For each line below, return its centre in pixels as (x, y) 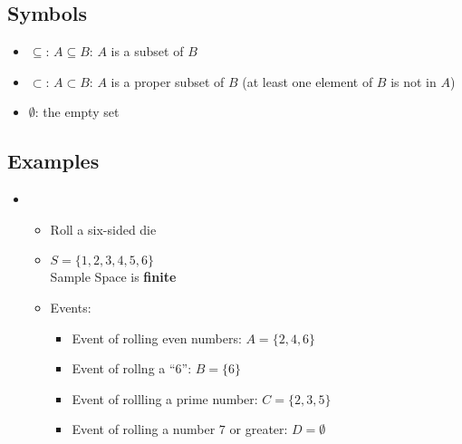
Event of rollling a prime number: (165, 398)
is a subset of (147, 51)
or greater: (259, 429)
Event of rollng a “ (124, 368)
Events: (71, 307)
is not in (414, 81)
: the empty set (77, 112)
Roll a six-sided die (103, 229)
